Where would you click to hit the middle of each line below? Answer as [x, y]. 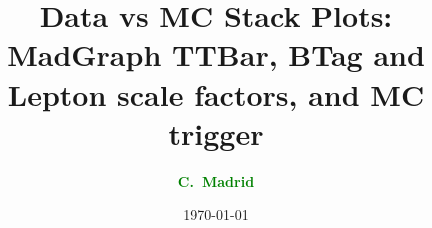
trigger [216, 132]
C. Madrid [216, 180]
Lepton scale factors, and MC [216, 93]
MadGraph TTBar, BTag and [216, 54]
